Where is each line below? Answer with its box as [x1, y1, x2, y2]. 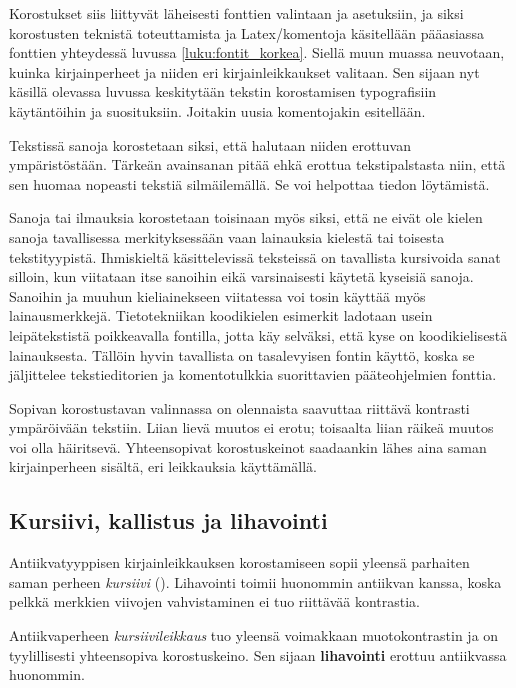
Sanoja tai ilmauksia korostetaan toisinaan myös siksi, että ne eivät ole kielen [9, 207, 483, 228]
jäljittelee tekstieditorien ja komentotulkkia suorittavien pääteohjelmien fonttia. [9, 364, 497, 385]
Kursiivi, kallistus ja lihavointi [9, 505, 328, 536]
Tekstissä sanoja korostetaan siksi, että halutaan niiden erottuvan [9, 134, 411, 155]
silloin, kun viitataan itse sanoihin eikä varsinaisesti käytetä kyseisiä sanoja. [9, 266, 474, 287]
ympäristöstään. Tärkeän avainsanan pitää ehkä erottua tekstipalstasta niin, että [9, 154, 506, 175]
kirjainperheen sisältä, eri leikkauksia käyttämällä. [9, 456, 317, 477]
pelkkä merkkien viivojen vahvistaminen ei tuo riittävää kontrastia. [9, 591, 420, 612]
